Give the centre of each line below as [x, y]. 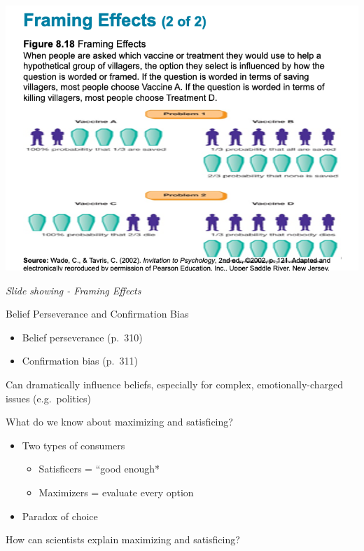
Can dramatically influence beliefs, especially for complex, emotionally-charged [175, 384]
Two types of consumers [73, 445]
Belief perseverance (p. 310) [82, 337]
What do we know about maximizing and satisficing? [119, 422]
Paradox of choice [60, 516]
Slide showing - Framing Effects [73, 290]
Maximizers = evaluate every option [116, 492]
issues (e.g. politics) [49, 398]
